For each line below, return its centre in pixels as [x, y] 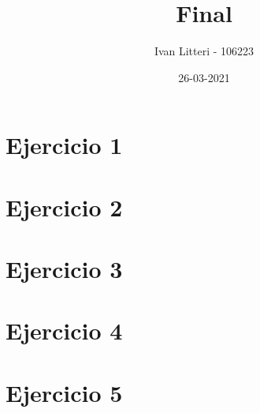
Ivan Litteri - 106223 [204, 51]
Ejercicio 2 [64, 206]
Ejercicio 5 [64, 392]
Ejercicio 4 [64, 330]
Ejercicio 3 [64, 269]
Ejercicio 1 [64, 145]
